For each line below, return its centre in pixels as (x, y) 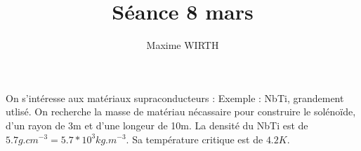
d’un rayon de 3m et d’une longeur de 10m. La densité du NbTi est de (157, 125)
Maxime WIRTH (183, 45)
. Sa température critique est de (195, 139)
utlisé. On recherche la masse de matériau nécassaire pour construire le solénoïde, (181, 112)
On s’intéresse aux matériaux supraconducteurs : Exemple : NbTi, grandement (175, 98)
